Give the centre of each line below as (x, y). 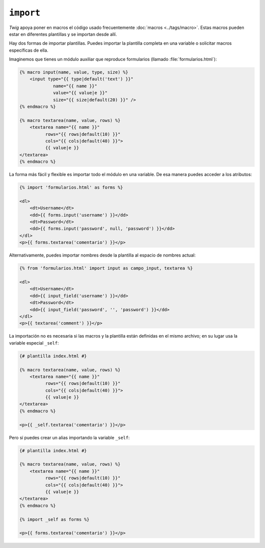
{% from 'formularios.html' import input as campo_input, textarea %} (106, 268)
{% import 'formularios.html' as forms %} (71, 187)
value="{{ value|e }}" (80, 93)
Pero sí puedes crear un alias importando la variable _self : (69, 437)
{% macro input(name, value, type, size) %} (74, 72)
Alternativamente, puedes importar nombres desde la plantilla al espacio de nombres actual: (102, 255)
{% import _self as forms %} (54, 519)
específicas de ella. (29, 50)
